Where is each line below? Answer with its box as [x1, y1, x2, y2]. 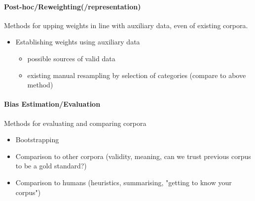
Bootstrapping [15, 134, 59, 145]
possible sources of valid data [27, 53, 115, 63]
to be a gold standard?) [15, 161, 87, 171]
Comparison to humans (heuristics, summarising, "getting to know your [15, 177, 232, 187]
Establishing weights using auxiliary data [15, 37, 140, 47]
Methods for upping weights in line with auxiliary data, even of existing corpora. [4, 20, 248, 30]
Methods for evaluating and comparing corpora [4, 118, 146, 128]
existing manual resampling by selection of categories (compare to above [27, 70, 246, 80]
